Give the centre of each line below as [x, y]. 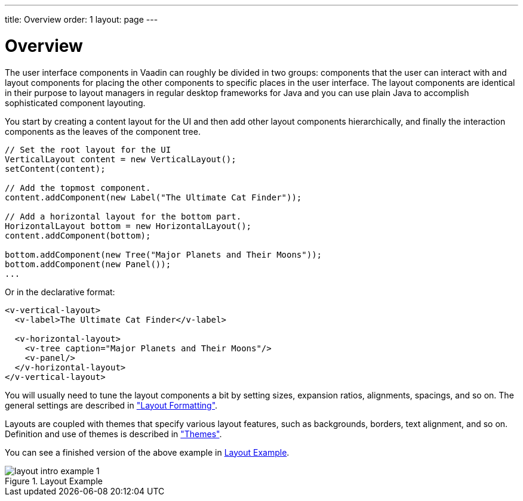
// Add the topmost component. [78, 188]
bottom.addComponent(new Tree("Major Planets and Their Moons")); [164, 254]
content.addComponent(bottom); [78, 235]
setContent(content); [55, 168]
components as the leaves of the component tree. [103, 131]
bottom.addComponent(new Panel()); [88, 264]
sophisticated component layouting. [75, 103]
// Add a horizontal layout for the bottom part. [123, 216]
